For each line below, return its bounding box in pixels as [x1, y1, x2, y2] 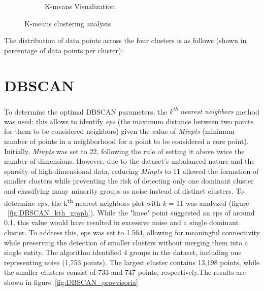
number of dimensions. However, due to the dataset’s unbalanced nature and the [4, 156, 255, 166]
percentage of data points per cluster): [4, 45, 123, 55]
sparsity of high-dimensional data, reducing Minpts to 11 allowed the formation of [4, 165, 259, 176]
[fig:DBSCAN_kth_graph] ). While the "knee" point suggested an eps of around [8, 207, 255, 217]
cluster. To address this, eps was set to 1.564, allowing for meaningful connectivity [4, 227, 260, 237]
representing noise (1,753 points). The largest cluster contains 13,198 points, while [4, 257, 260, 267]
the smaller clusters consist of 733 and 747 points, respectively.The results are [4, 267, 246, 277]
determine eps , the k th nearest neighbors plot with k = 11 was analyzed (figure [4, 196, 249, 208]
